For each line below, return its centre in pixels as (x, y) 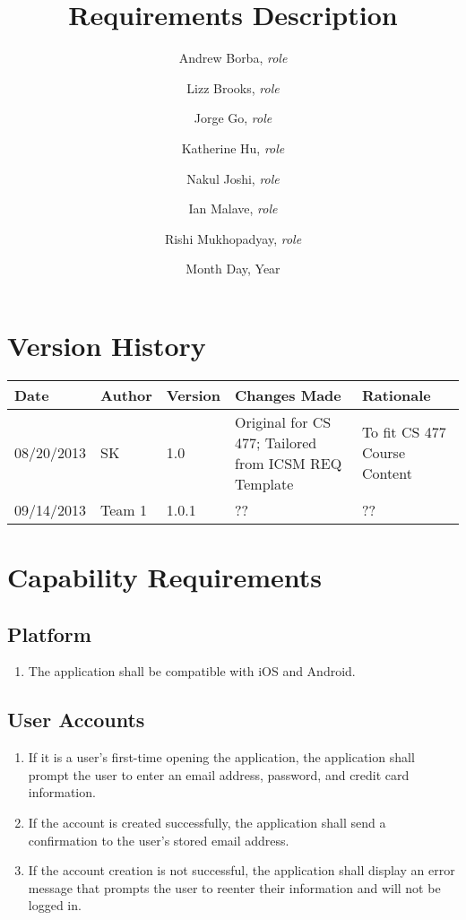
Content (387, 473)
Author (126, 395)
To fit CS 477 (404, 432)
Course (384, 453)
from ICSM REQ (288, 463)
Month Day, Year (233, 269)
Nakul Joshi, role (233, 178)
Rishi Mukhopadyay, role (233, 238)
